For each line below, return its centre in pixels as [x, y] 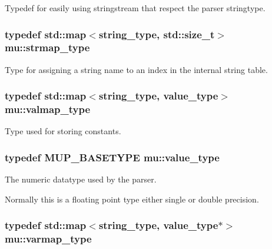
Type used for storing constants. [63, 131]
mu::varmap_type [48, 239]
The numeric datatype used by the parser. [81, 179]
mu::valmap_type [48, 109]
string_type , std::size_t [157, 34]
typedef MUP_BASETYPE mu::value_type [112, 157]
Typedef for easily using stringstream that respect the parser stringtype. [135, 8]
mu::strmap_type [47, 47]
